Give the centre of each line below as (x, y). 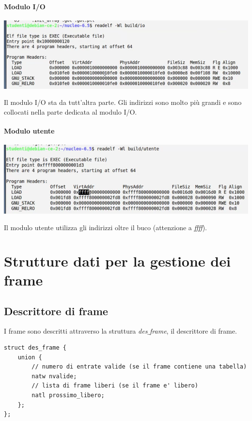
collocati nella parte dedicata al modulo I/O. (71, 111)
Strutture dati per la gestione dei (117, 261)
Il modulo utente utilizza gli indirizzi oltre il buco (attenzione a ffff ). (105, 227)
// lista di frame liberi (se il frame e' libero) (115, 386)
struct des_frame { (35, 347)
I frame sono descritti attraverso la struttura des (76, 331)
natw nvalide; (54, 376)
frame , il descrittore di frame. (193, 331)
